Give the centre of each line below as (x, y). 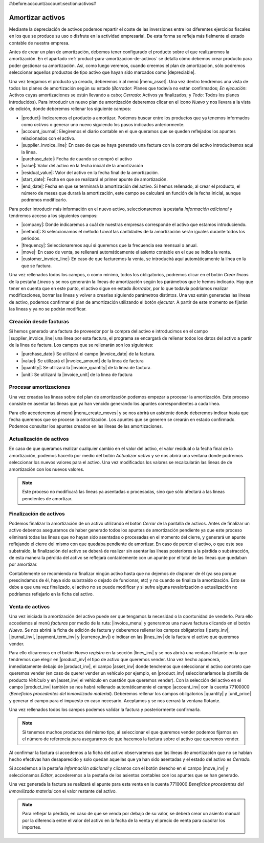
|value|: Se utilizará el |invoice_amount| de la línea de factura (82, 361)
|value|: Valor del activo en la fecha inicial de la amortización (82, 166)
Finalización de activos (37, 513)
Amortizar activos (37, 17)
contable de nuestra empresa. (39, 43)
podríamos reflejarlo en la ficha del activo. (51, 594)
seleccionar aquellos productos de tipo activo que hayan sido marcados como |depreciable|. (102, 72)
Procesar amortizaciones (40, 387)
